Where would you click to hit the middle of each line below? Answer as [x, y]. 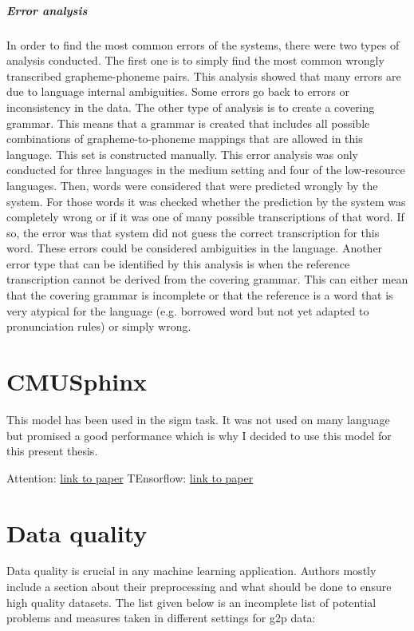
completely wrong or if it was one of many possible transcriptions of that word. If [205, 217]
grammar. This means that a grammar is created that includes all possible [188, 123]
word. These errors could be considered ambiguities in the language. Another [195, 248]
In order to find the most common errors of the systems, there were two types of [203, 44]
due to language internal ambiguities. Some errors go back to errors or [178, 91]
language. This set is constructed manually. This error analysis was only [182, 154]
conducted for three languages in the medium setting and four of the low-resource [206, 170]
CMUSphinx [77, 381]
